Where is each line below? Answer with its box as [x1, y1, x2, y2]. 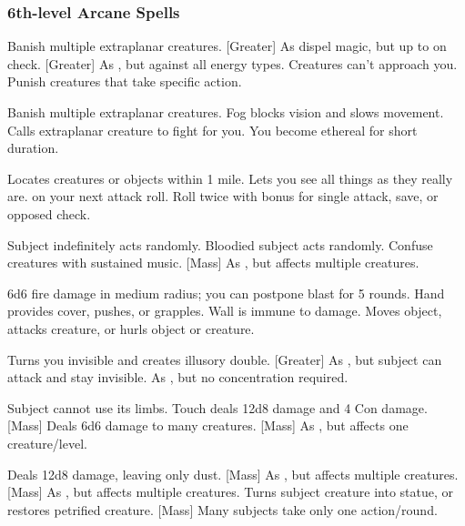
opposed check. [7, 204, 91, 223]
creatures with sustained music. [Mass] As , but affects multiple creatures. [7, 253, 420, 272]
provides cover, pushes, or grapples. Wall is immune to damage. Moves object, [7, 301, 442, 320]
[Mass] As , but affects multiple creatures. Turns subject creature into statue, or [7, 482, 454, 501]
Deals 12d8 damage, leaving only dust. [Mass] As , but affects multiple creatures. [7, 464, 459, 483]
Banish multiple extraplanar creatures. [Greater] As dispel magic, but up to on [7, 36, 447, 56]
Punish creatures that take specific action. [7, 72, 242, 91]
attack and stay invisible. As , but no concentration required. [7, 368, 349, 387]
